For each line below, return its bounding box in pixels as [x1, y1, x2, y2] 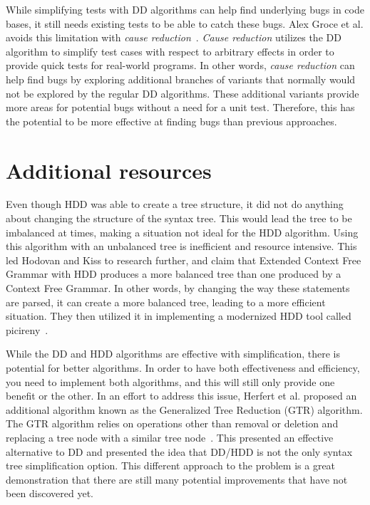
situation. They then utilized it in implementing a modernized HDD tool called [6, 308, 351, 323]
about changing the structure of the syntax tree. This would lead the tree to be [6, 211, 352, 226]
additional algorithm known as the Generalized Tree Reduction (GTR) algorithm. [6, 402, 363, 417]
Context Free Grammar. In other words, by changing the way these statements [6, 281, 350, 296]
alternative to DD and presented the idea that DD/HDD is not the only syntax [6, 444, 353, 459]
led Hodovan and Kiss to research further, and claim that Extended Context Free [6, 252, 361, 267]
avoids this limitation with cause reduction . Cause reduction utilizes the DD [6, 30, 341, 45]
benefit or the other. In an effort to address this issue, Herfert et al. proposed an [6, 388, 357, 403]
